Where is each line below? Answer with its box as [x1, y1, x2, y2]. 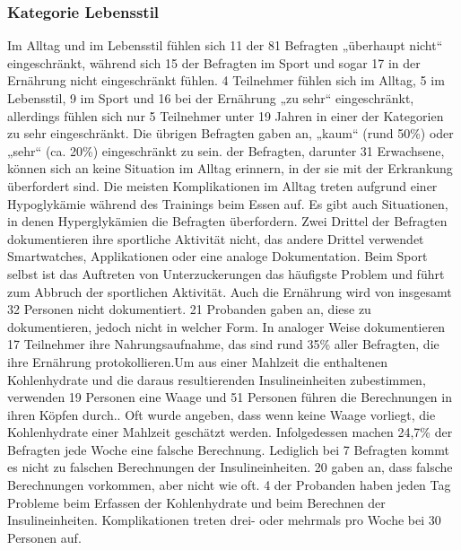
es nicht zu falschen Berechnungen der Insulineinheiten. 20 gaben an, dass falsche [7, 458, 453, 476]
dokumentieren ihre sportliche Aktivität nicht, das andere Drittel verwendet [7, 229, 424, 248]
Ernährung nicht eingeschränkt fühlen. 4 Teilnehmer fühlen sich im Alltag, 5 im [7, 71, 445, 90]
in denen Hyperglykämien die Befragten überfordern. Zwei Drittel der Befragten [7, 212, 448, 231]
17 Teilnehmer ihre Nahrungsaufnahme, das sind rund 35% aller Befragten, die [7, 335, 439, 354]
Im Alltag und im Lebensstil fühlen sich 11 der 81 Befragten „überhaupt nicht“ [7, 36, 443, 55]
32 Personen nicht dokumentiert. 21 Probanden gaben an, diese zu [7, 300, 371, 319]
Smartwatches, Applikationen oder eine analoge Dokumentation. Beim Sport [7, 247, 428, 266]
